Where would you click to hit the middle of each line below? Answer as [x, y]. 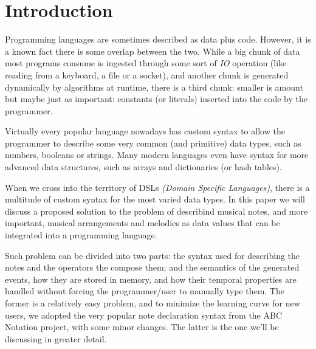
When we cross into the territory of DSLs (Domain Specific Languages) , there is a [157, 187]
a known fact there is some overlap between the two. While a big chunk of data [153, 51]
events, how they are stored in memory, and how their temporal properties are [151, 279]
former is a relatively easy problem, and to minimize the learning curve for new [153, 303]
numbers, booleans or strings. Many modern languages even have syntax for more [157, 155]
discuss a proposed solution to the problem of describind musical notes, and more [156, 211]
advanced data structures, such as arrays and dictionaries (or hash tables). [143, 167]
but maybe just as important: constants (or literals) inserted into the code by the [156, 99]
